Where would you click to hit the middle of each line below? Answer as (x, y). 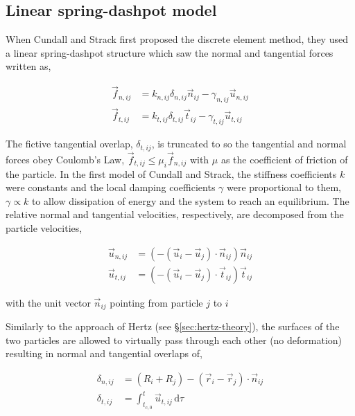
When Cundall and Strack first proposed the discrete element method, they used (177, 39)
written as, (28, 66)
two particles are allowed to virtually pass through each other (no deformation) (174, 340)
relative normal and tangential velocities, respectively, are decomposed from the (175, 214)
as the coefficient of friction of (284, 159)
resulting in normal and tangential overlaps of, (104, 353)
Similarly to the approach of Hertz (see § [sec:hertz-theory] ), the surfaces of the (173, 326)
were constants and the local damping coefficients (111, 187)
